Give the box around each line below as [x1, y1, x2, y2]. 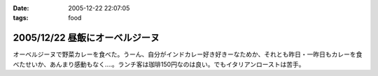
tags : [13, 14, 29, 22]
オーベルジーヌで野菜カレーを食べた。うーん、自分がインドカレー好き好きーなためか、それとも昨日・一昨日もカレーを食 [13, 50, 363, 59]
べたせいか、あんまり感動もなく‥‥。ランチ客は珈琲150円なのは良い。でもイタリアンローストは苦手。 [13, 60, 305, 68]
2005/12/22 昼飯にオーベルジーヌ [13, 32, 160, 44]
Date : [13, 4, 29, 12]
